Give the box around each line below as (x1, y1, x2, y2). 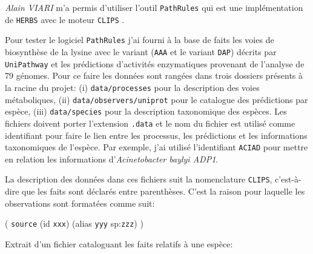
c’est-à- (275, 173, 301, 185)
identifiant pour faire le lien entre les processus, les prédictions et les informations (5, 129, 308, 141)
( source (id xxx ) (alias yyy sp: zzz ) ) (5, 217, 143, 230)
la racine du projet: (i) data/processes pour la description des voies (5, 81, 260, 93)
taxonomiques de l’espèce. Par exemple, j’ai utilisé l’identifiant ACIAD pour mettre (5, 141, 308, 153)
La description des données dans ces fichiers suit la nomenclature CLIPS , (5, 173, 272, 185)
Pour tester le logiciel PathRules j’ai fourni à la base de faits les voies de (5, 33, 274, 46)
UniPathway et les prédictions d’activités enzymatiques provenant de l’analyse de (5, 57, 305, 70)
